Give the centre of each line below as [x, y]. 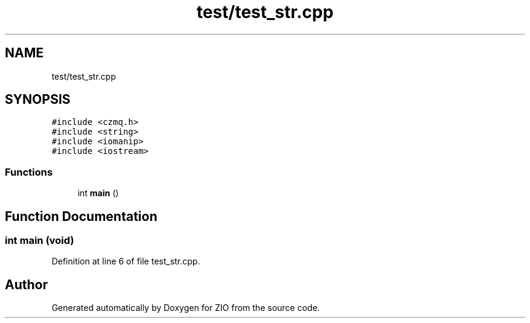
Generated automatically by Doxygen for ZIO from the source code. [186, 308]
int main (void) [40, 241]
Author [26, 284]
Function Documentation [81, 216]
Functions [29, 172]
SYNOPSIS [38, 100]
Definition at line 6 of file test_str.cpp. [126, 261]
